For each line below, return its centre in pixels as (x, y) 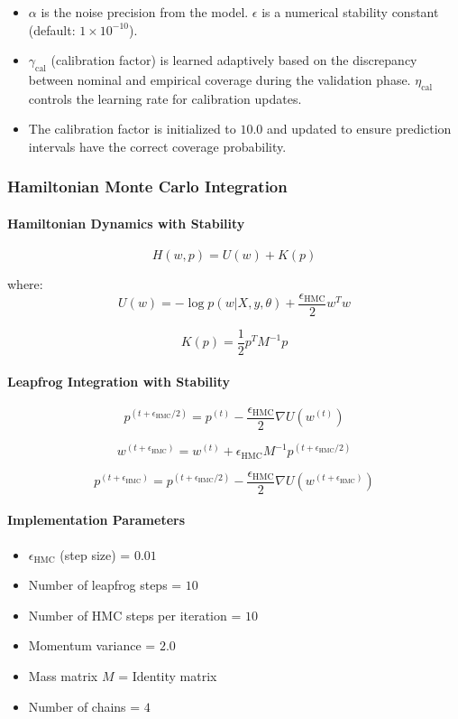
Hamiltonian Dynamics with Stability (126, 223)
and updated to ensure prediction (359, 129)
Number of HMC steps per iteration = (135, 615)
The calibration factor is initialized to (132, 129)
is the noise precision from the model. (145, 12)
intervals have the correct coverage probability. (157, 146)
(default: (52, 29)
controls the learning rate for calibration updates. (165, 98)
